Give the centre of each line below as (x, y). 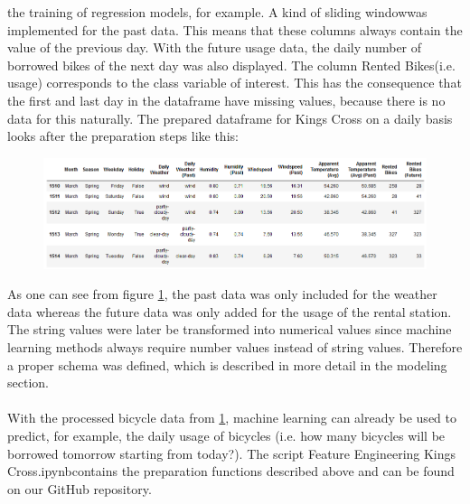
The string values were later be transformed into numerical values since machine (230, 329)
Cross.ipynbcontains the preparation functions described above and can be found (231, 471)
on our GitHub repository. (80, 488)
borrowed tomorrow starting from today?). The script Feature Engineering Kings (232, 453)
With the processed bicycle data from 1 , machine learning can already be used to (232, 418)
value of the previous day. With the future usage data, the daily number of (215, 47)
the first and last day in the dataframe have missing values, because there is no (226, 100)
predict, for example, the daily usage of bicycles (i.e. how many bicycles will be (226, 435)
